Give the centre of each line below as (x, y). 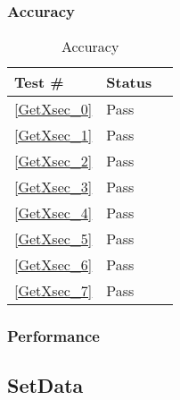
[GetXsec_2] (53, 161)
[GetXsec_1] (53, 135)
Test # (39, 82)
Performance (53, 336)
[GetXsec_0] (53, 109)
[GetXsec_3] (53, 187)
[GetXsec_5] (53, 239)
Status (129, 82)
